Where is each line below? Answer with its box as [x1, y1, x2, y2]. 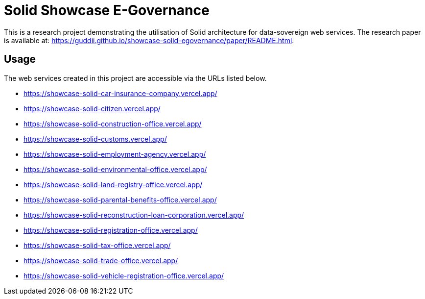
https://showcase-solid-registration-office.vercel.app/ [24, 225, 198, 234]
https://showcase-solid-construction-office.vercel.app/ [24, 119, 202, 128]
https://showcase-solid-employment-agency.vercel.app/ [24, 149, 206, 158]
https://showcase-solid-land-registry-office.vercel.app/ [24, 180, 203, 189]
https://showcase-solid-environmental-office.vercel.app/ [24, 165, 207, 174]
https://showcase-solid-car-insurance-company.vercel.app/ [24, 89, 217, 98]
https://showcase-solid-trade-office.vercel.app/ [24, 256, 178, 265]
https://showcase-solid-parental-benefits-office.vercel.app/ [24, 195, 217, 204]
